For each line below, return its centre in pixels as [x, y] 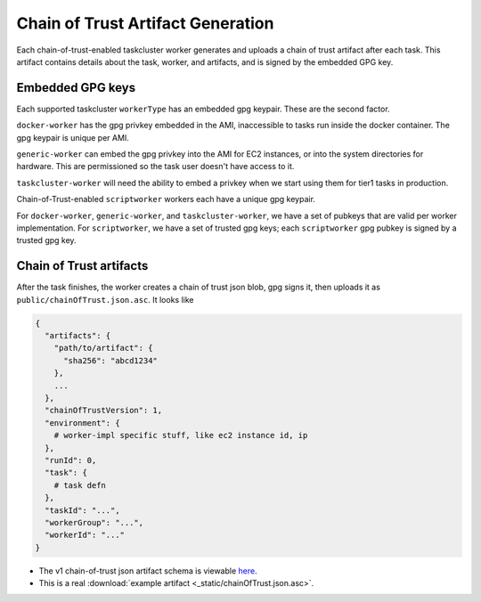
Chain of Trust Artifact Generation [145, 23]
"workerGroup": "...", [94, 522]
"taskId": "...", [82, 510]
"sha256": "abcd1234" [110, 360]
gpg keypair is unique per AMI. [73, 137]
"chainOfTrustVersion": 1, [104, 411]
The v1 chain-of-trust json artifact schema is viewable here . [148, 571]
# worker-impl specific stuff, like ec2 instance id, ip [181, 435]
